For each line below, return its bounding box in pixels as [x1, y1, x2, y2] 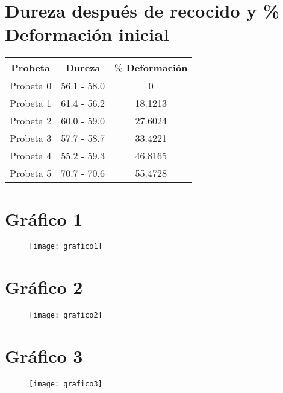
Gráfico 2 [5, 275, 83, 299]
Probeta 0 [10, 78, 52, 93]
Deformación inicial [5, 22, 169, 46]
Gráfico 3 [5, 343, 83, 368]
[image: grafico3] [29, 380, 102, 388]
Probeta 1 [10, 96, 52, 110]
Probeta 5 [10, 166, 52, 181]
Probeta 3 [10, 131, 52, 145]
